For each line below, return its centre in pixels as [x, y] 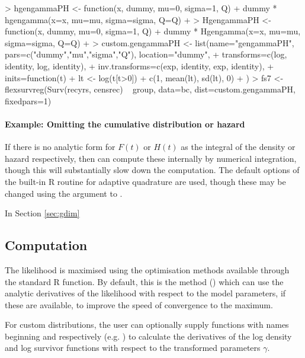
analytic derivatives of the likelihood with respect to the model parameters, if [145, 293]
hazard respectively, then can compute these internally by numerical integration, [151, 158]
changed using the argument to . [64, 193]
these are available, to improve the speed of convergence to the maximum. [139, 304]
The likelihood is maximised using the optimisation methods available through [147, 269]
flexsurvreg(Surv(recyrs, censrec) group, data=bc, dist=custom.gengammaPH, [150, 89]
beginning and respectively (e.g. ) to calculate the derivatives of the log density [148, 336]
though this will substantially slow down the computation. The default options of [152, 170]
